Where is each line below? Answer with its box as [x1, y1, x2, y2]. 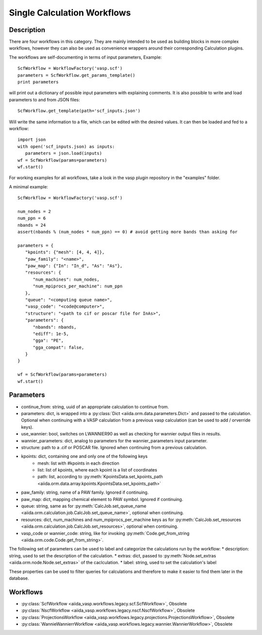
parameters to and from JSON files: [9, 97, 80, 102]
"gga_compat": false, [33, 345, 84, 350]
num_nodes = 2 [17, 209, 51, 214]
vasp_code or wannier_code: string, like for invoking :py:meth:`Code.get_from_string [21, 530, 190, 536]
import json [17, 137, 46, 143]
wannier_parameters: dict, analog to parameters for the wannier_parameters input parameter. [21, 437, 208, 444]
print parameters [17, 79, 59, 85]
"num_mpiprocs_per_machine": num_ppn [33, 284, 123, 289]
